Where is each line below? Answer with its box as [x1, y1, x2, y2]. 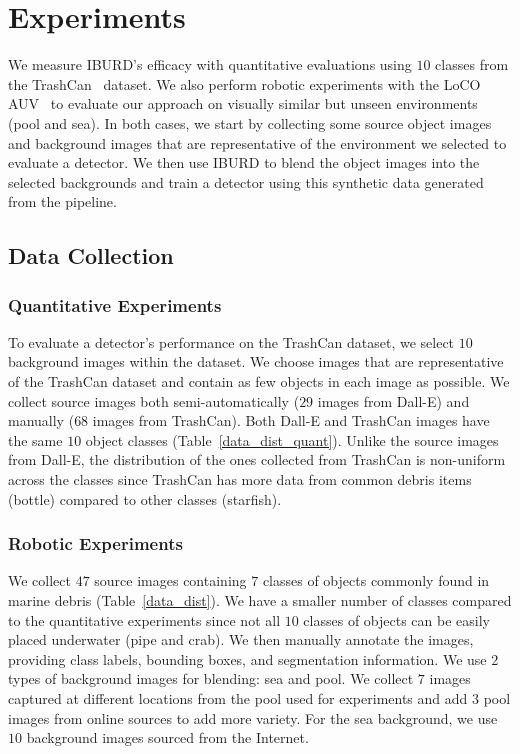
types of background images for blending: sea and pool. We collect [8, 668, 414, 689]
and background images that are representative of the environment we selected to [8, 132, 507, 153]
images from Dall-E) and [317, 390, 470, 411]
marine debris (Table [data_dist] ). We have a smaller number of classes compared [8, 590, 512, 611]
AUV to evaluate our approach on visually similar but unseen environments [8, 93, 478, 114]
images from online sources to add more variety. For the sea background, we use [8, 707, 498, 728]
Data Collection [8, 240, 174, 271]
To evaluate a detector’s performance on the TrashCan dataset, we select [8, 331, 455, 352]
